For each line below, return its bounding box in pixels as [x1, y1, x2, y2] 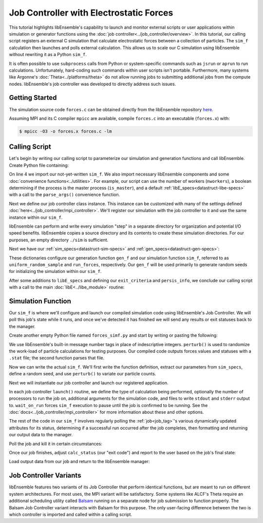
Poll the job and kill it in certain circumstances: [9, 441, 102, 446]
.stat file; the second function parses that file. [9, 355, 105, 361]
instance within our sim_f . [9, 214, 63, 220]
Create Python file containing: [9, 162, 69, 168]
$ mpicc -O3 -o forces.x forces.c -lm [19, 128, 112, 134]
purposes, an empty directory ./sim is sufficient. [9, 237, 109, 243]
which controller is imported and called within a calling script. [9, 511, 132, 517]
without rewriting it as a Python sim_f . [9, 52, 87, 58]
